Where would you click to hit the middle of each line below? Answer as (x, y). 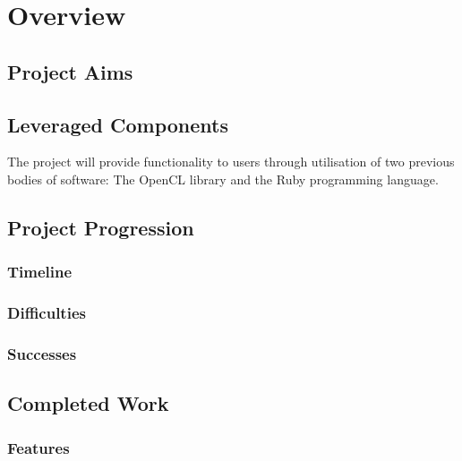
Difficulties (47, 313)
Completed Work (88, 403)
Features (38, 447)
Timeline (40, 272)
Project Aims (70, 71)
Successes (42, 353)
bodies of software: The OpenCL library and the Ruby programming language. (223, 179)
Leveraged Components (118, 124)
